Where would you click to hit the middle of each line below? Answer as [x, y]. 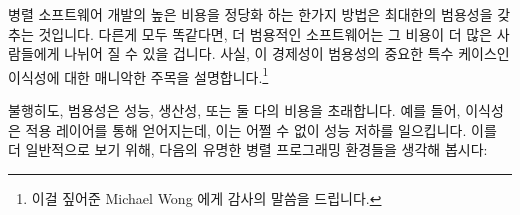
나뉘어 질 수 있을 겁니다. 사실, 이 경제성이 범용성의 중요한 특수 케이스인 [287, 53]
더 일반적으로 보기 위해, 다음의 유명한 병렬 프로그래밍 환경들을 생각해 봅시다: [248, 149]
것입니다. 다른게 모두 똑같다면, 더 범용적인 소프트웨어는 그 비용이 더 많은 [265, 33]
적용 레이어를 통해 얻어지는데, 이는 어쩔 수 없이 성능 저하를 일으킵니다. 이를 [261, 129]
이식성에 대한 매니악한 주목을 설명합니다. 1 [138, 75]
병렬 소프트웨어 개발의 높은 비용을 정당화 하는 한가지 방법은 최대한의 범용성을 [250, 14]
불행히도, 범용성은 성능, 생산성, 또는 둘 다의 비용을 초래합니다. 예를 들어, [234, 110]
